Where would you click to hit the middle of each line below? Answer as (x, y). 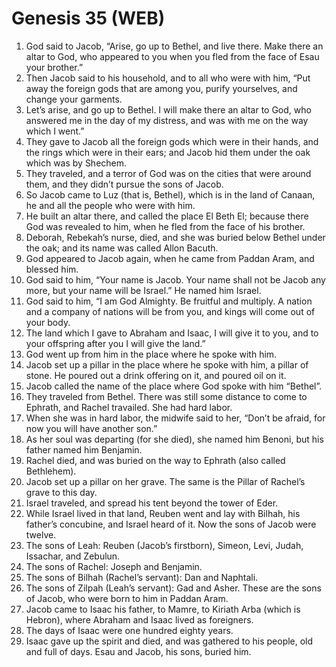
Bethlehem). (51, 471)
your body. (48, 322)
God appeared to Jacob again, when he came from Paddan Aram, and (170, 258)
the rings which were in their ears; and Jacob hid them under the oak (168, 152)
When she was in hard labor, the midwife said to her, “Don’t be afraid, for (175, 418)
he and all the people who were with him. (110, 205)
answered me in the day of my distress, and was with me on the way (167, 120)
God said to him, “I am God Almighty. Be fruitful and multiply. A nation (169, 301)
